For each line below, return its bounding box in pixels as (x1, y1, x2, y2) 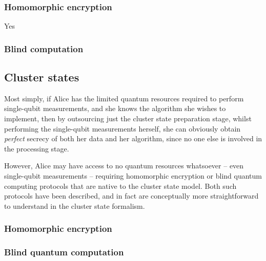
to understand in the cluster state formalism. (4, 200, 145, 211)
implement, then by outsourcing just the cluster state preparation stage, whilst (4, 113, 252, 124)
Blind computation (4, 42, 84, 55)
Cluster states (4, 69, 79, 85)
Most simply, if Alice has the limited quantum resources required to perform (4, 93, 244, 103)
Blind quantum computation (4, 246, 124, 258)
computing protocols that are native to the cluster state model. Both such (4, 180, 237, 191)
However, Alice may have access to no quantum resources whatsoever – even (4, 160, 244, 171)
